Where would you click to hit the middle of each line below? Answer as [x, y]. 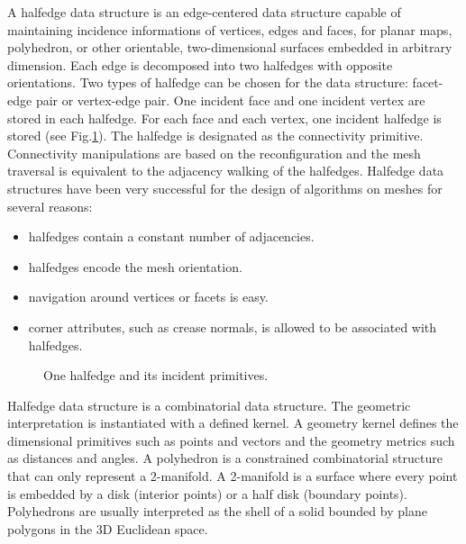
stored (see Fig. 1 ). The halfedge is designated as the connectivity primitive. [215, 136]
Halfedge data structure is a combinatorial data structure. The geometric [209, 405]
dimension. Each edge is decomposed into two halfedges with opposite [200, 64]
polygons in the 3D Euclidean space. [108, 528]
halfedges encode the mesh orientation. [135, 266]
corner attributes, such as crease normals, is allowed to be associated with [233, 326]
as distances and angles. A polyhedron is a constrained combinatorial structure [225, 458]
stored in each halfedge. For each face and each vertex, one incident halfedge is [224, 118]
